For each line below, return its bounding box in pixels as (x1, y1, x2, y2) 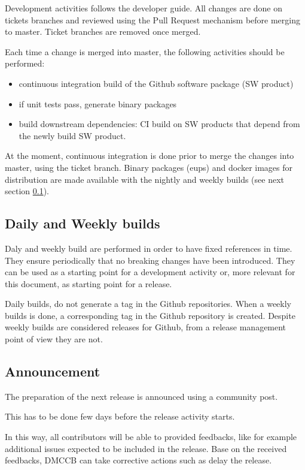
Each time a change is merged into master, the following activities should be (5, 45, 285, 58)
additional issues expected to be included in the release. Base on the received (5, 442, 287, 454)
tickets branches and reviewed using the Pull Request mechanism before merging (5, 13, 301, 26)
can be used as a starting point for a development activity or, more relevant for (5, 266, 295, 278)
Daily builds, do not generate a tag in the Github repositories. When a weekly (5, 297, 291, 310)
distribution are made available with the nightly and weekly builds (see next (5, 173, 284, 185)
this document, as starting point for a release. (5, 277, 172, 290)
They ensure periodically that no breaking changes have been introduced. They (5, 254, 295, 266)
